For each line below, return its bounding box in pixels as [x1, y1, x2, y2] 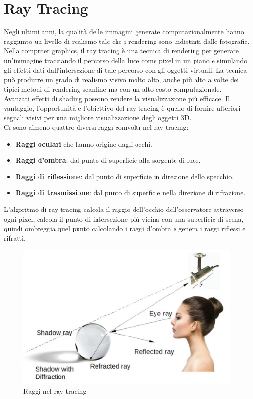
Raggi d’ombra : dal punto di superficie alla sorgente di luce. [15, 155, 201, 165]
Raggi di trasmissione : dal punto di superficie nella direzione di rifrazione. [15, 188, 246, 198]
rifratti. [4, 232, 26, 243]
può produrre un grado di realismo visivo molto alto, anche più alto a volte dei [4, 74, 239, 84]
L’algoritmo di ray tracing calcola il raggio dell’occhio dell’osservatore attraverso [4, 204, 244, 214]
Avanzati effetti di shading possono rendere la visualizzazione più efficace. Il [4, 93, 230, 104]
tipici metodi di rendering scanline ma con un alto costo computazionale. [4, 84, 222, 94]
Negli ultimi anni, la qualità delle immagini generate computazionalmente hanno [4, 26, 244, 37]
